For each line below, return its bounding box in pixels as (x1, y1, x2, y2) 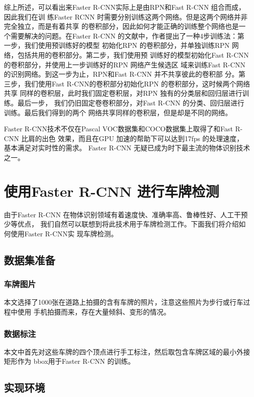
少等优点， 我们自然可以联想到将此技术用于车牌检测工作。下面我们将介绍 (4, 219, 239, 229)
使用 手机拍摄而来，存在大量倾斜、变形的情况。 (17, 307, 170, 316)
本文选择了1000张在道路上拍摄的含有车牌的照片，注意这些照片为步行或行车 (4, 297, 243, 307)
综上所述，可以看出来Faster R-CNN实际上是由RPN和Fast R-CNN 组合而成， (4, 2, 246, 12)
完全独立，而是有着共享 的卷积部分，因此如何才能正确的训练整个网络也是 (4, 21, 239, 31)
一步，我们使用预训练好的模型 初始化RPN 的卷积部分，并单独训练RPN (4, 40, 230, 50)
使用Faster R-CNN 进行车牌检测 (4, 181, 219, 201)
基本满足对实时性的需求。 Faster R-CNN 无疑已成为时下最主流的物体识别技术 (4, 143, 250, 153)
